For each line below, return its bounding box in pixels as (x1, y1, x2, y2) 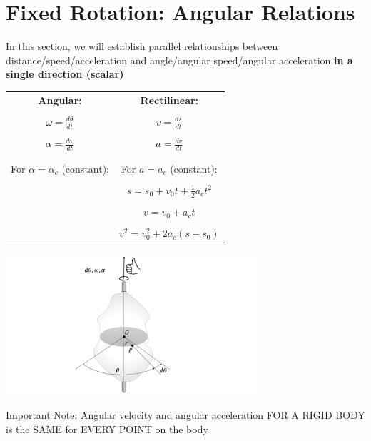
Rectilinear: (140, 92, 199, 107)
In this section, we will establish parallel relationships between (6, 39, 278, 54)
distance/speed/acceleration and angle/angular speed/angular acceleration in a (6, 52, 353, 67)
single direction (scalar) (6, 66, 124, 81)
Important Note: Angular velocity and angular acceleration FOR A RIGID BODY (6, 407, 365, 422)
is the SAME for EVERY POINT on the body (6, 421, 208, 436)
